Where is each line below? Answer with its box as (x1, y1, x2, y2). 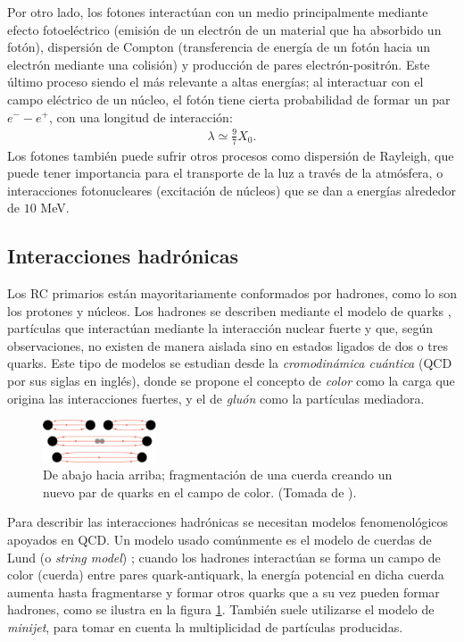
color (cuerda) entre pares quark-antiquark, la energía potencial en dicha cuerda (7, 565, 444, 584)
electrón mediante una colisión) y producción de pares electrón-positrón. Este (7, 54, 430, 73)
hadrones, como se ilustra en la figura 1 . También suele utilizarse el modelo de (7, 600, 435, 619)
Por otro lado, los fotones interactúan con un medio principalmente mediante (7, 3, 428, 21)
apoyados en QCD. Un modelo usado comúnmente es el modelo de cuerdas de (7, 529, 432, 548)
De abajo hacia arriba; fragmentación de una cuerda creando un (43, 465, 393, 484)
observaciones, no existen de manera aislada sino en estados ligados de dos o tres (7, 336, 448, 354)
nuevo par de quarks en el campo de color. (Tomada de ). (43, 482, 357, 501)
